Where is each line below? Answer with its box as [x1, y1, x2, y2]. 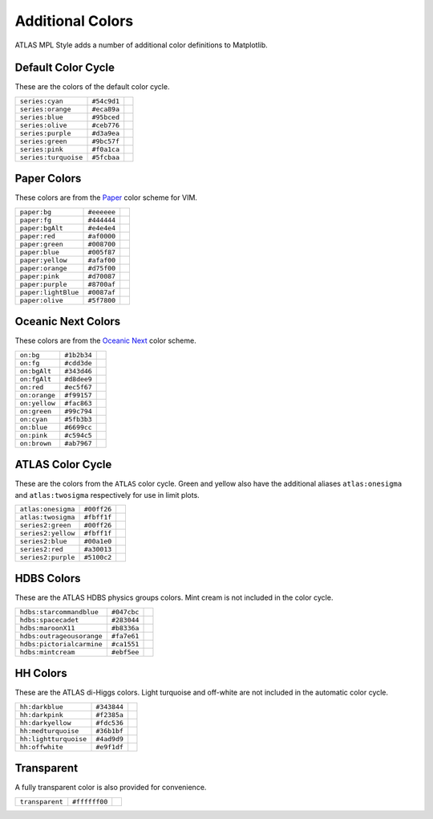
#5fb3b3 [64, 414, 92, 423]
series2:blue [19, 536, 67, 545]
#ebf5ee [111, 647, 140, 656]
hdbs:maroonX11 [19, 623, 75, 632]
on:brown [19, 438, 52, 447]
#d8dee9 [64, 374, 92, 383]
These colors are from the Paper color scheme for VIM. [14, 193, 198, 202]
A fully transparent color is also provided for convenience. [14, 783, 207, 793]
